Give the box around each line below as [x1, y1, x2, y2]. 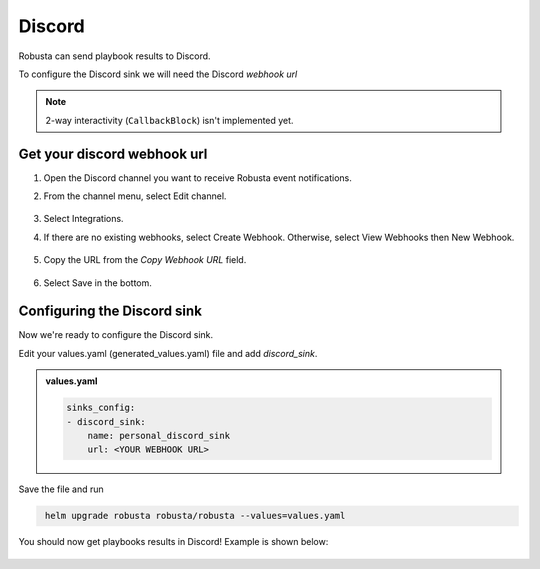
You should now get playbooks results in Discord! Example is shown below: [18, 536, 329, 548]
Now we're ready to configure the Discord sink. [18, 329, 214, 341]
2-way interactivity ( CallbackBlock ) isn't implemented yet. [45, 114, 294, 126]
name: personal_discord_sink [87, 430, 230, 442]
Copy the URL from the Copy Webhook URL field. [43, 254, 247, 266]
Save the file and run [18, 483, 104, 495]
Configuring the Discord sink [18, 303, 202, 320]
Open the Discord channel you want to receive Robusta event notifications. [43, 171, 352, 184]
